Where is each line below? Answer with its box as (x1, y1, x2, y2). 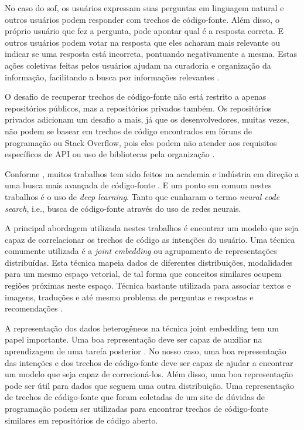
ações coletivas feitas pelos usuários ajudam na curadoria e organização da (5, 59, 271, 71)
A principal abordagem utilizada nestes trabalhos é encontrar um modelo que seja (5, 222, 299, 234)
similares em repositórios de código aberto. (5, 414, 158, 426)
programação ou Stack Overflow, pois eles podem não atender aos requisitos (5, 136, 277, 148)
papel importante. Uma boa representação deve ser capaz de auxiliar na (5, 333, 262, 346)
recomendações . (5, 302, 63, 314)
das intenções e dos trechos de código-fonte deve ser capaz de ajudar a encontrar (5, 356, 293, 368)
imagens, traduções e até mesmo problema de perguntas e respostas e (5, 290, 254, 303)
